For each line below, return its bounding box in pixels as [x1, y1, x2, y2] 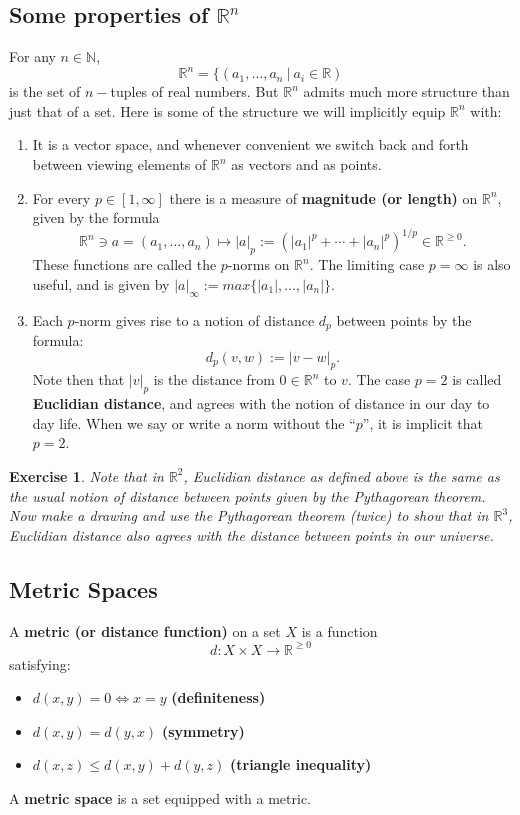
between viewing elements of [32, 154, 207, 175]
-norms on [227, 254, 290, 275]
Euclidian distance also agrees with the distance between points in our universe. [9, 524, 494, 545]
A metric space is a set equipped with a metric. [9, 788, 312, 809]
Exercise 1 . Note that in [9, 465, 164, 486]
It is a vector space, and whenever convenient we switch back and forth [32, 134, 469, 155]
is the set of [9, 81, 81, 102]
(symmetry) [161, 720, 245, 741]
